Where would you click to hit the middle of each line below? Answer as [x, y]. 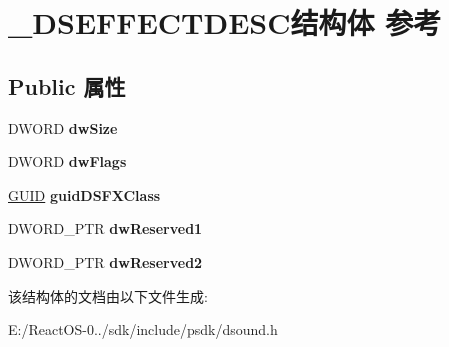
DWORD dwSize [63, 127]
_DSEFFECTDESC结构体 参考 [225, 22]
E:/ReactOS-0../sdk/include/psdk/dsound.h [143, 329]
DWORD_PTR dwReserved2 [105, 261]
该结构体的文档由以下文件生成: [108, 295]
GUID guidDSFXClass [84, 194]
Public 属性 [67, 85]
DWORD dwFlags [67, 161]
